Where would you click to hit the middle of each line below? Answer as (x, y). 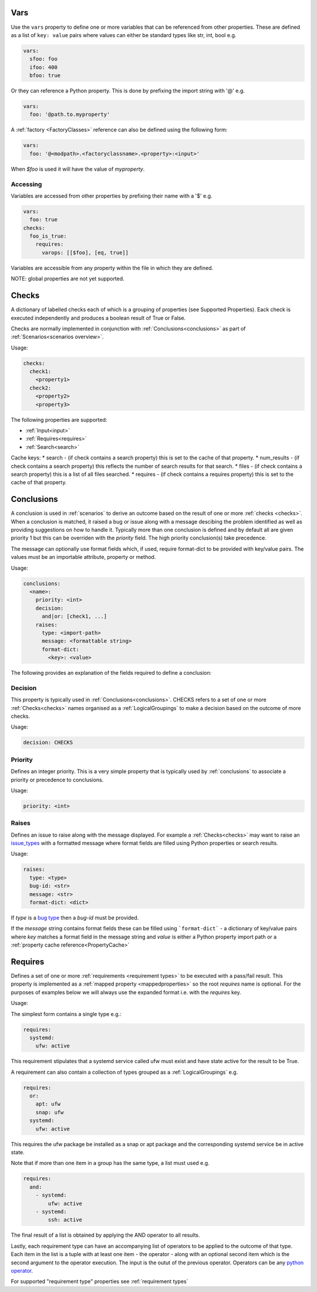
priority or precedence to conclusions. (57, 780)
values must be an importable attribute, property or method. (83, 557)
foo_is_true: (48, 236)
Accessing (26, 184)
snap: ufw (50, 1112)
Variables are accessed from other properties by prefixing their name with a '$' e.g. (112, 196)
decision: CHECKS (48, 742)
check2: (41, 388)
